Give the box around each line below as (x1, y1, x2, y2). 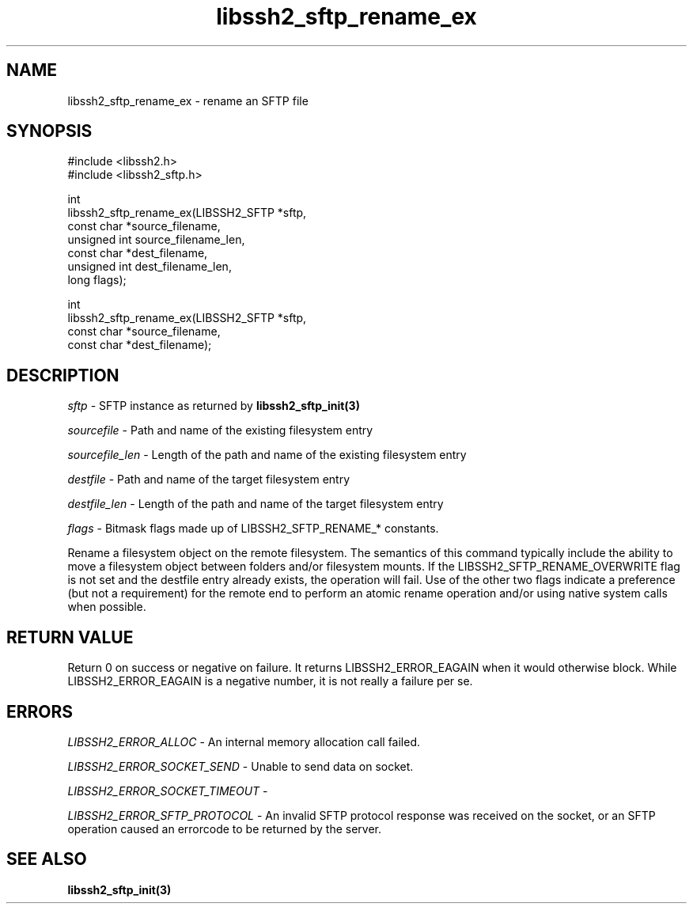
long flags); (67, 273, 127, 287)
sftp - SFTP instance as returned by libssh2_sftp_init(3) (67, 399, 360, 413)
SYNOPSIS (6, 121, 93, 142)
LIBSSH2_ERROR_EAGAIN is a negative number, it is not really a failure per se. (67, 674, 473, 688)
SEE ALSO (6, 849, 87, 870)
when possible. (67, 600, 146, 614)
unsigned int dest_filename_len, (67, 260, 232, 274)
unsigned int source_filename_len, (67, 233, 245, 247)
